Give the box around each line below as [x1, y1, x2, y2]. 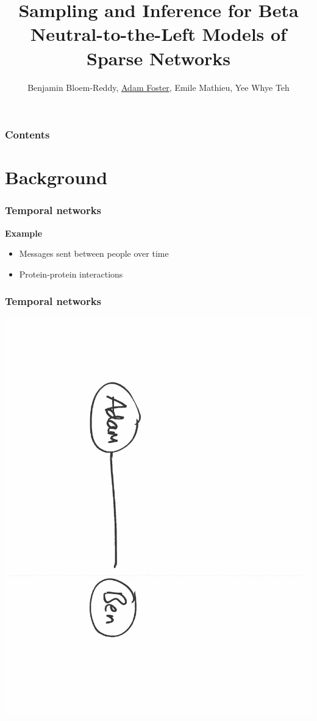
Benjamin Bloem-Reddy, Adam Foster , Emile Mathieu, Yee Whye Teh [27, 81, 290, 93]
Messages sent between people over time [19, 247, 169, 260]
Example [5, 226, 43, 239]
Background [5, 165, 108, 190]
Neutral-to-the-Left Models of [30, 21, 287, 46]
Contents [5, 127, 50, 142]
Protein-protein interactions [19, 267, 123, 280]
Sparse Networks [87, 45, 230, 70]
